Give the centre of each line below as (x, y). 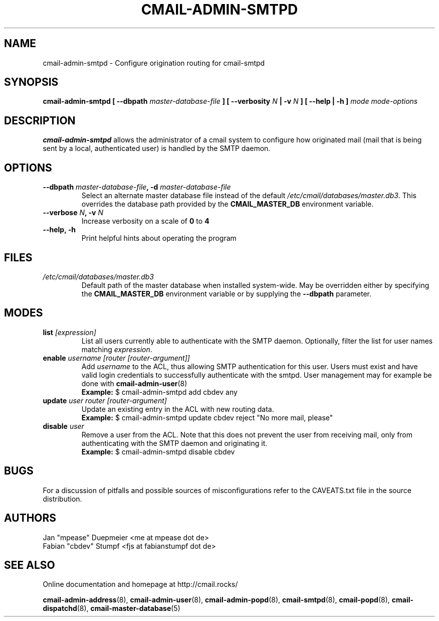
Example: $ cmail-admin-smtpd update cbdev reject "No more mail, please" (207, 417)
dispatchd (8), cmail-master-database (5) (112, 608)
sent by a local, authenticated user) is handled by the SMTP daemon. (157, 148)
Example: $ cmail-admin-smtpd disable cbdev (158, 451)
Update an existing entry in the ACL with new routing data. (178, 409)
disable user (63, 426)
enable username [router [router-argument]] (116, 358)
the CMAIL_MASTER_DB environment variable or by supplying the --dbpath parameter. (227, 293)
